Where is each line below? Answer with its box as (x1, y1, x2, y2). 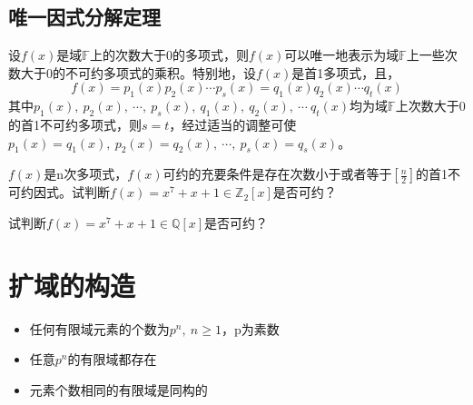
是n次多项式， (44, 164, 128, 183)
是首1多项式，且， (291, 63, 400, 82)
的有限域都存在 (67, 350, 157, 369)
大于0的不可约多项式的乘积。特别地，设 (20, 63, 256, 82)
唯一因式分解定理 (8, 3, 161, 31)
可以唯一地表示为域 (284, 45, 399, 64)
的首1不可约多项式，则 (8, 114, 142, 133)
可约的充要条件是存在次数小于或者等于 (163, 164, 392, 183)
